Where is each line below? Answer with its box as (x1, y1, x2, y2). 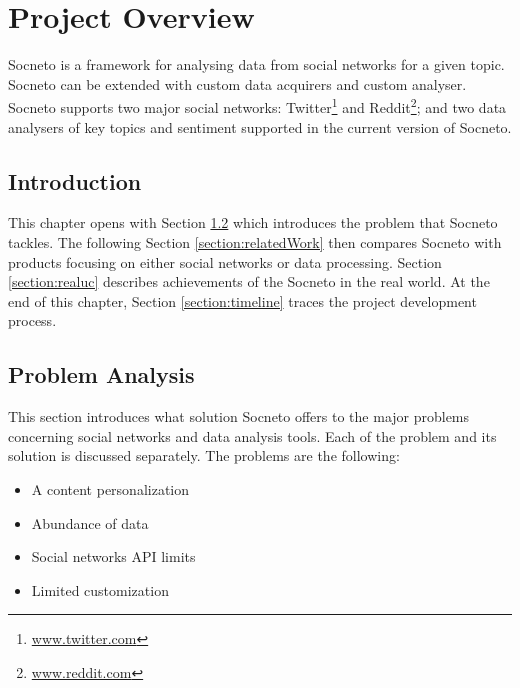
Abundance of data (31, 512, 149, 533)
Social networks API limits (31, 546, 196, 567)
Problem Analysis (8, 359, 195, 390)
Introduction (8, 165, 142, 196)
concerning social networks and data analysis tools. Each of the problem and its (8, 425, 497, 446)
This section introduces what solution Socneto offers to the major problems (8, 406, 470, 427)
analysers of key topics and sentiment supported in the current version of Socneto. (8, 116, 512, 137)
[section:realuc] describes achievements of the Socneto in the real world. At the (8, 271, 490, 292)
